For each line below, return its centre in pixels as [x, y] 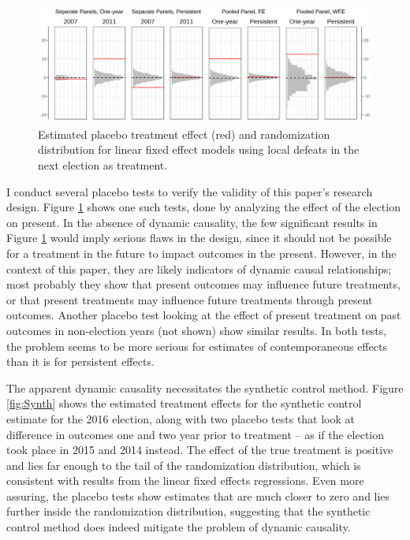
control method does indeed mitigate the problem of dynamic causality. [179, 527]
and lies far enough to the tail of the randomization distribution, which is [184, 465]
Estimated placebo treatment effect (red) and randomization [184, 134]
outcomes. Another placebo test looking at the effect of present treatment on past [204, 315]
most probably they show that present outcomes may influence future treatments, [203, 284]
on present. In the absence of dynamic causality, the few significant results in [192, 222]
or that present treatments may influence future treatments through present [190, 299]
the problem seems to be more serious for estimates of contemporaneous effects [197, 346]
